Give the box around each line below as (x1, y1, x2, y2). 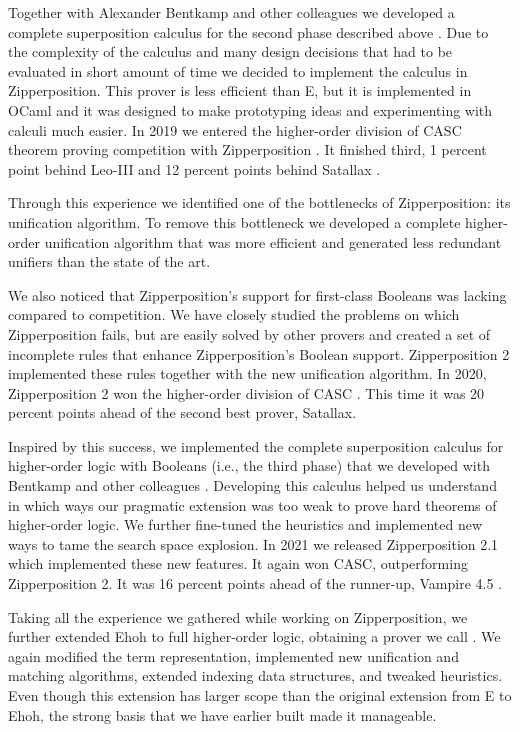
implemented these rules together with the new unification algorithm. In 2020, (8, 363, 487, 384)
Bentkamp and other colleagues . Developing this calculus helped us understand (8, 475, 497, 496)
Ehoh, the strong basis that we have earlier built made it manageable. (8, 704, 437, 725)
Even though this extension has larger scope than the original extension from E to (8, 685, 512, 705)
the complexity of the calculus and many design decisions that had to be (8, 41, 453, 62)
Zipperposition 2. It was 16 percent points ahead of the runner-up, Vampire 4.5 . (8, 573, 502, 594)
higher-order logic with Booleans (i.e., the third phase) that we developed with (8, 455, 490, 476)
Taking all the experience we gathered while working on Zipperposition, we (8, 606, 468, 627)
